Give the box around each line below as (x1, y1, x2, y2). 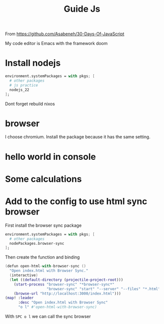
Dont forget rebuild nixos (5, 101, 55, 107)
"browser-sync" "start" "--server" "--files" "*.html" (46, 286, 161, 291)
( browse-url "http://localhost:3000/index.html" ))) (14, 291, 121, 296)
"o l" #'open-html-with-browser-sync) (18, 304, 97, 310)
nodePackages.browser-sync (9, 241, 64, 246)
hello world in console (5, 151, 96, 162)
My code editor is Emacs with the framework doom (5, 41, 108, 46)
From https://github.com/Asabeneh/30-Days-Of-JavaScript (5, 31, 124, 37)
